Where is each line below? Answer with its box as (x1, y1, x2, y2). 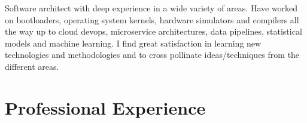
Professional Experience (5, 95, 206, 119)
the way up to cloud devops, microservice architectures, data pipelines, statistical (5, 25, 302, 38)
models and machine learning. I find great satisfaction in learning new (5, 36, 262, 49)
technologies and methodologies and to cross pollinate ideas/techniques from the (5, 48, 300, 61)
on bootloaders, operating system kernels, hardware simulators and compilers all (5, 13, 299, 26)
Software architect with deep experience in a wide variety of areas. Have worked (5, 2, 298, 14)
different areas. (5, 60, 59, 72)
